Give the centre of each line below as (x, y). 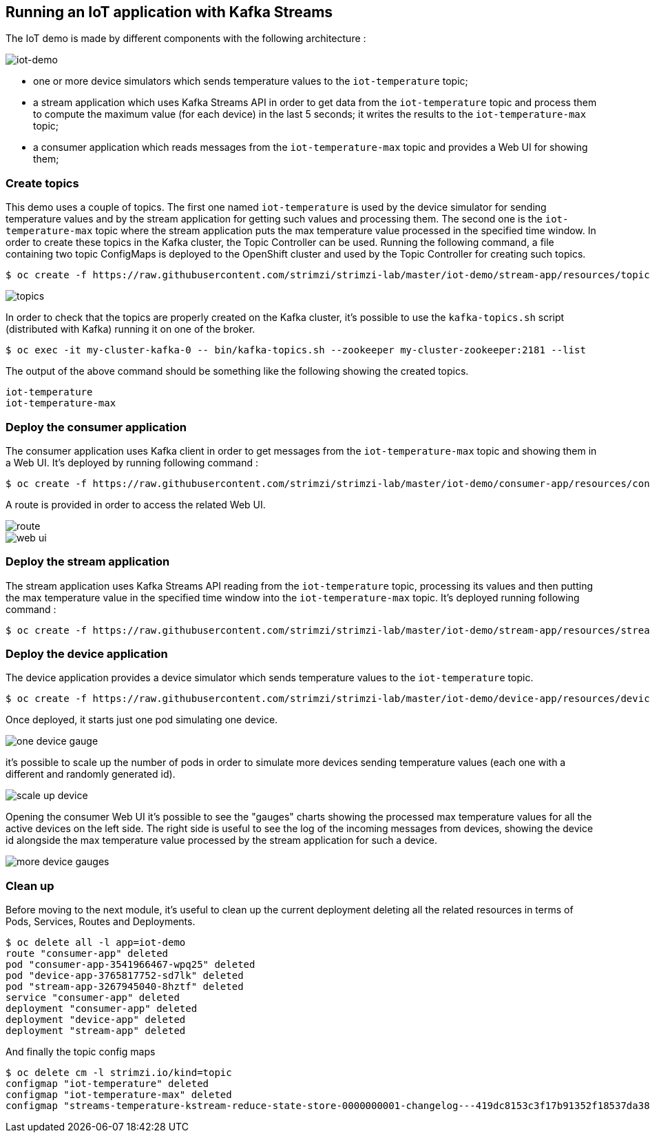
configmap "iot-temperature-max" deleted (119, 1095)
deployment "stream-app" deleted (96, 1031)
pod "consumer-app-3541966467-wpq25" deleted (130, 965)
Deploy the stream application (88, 562)
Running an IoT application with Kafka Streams (169, 12)
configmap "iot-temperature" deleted (107, 1084)
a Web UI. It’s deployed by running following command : (132, 462)
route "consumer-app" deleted (87, 954)
